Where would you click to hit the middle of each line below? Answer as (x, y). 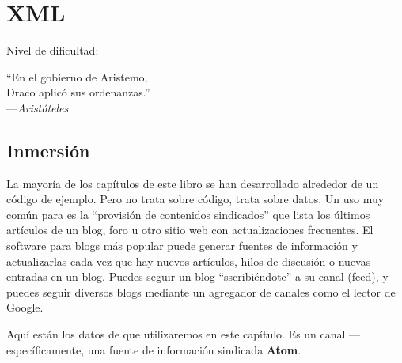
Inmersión (48, 150)
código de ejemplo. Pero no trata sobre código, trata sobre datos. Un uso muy (195, 199)
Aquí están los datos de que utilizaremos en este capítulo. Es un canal (176, 334)
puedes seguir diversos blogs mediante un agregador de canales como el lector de (201, 291)
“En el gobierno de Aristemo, (77, 76)
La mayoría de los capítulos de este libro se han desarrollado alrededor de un (193, 183)
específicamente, (46, 349)
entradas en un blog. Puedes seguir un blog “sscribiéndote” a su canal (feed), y (197, 276)
